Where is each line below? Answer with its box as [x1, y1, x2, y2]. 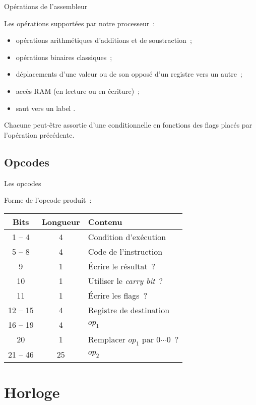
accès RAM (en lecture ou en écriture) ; [16, 85, 140, 96]
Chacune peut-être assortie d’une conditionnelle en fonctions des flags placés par [4, 120, 252, 130]
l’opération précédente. [4, 129, 75, 140]
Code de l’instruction [88, 245, 163, 257]
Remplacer [88, 333, 125, 345]
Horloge [4, 382, 60, 402]
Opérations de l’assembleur [4, 1, 88, 11]
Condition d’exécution [88, 230, 166, 243]
